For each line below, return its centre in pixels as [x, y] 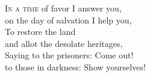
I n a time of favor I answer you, [63, 8]
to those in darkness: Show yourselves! [75, 66]
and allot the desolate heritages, [64, 43]
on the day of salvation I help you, [68, 20]
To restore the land [40, 32]
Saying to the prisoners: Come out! [69, 55]
